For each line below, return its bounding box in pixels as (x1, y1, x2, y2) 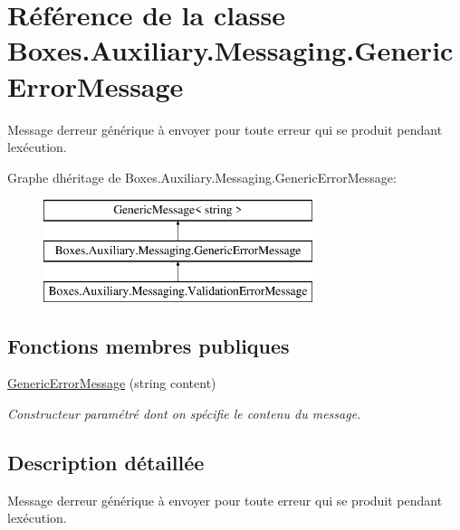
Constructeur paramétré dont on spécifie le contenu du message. (7, 404, 361, 423)
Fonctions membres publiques (7, 331, 290, 359)
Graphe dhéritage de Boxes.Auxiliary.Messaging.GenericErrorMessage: (7, 167, 397, 186)
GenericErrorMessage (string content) (7, 374, 216, 393)
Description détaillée (7, 449, 205, 477)
